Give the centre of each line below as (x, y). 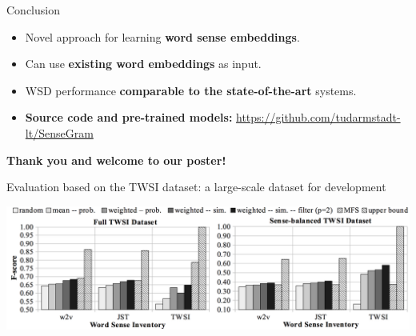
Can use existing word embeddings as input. (143, 64)
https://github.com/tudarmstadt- (318, 117)
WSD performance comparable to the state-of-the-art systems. (191, 90)
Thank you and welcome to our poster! (116, 160)
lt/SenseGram (59, 132)
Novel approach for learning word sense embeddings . (162, 36)
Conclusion (33, 10)
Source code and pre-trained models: (129, 117)
